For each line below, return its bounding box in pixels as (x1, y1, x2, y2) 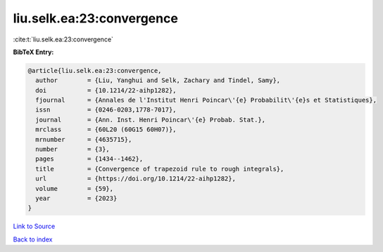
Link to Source (13, 222, 56, 231)
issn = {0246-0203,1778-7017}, (35, 106, 177, 114)
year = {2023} (35, 194, 118, 202)
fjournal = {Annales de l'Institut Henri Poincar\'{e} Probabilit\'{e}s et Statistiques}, (35, 96, 377, 105)
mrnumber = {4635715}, (35, 135, 132, 143)
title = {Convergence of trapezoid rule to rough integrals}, (35, 165, 284, 173)
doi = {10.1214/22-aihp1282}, (35, 86, 177, 94)
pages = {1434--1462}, (35, 155, 144, 163)
